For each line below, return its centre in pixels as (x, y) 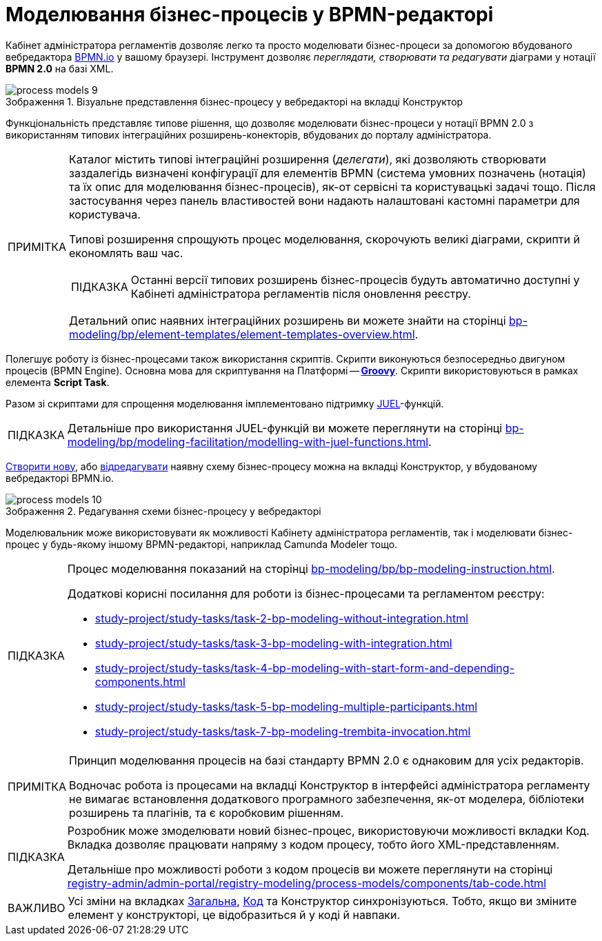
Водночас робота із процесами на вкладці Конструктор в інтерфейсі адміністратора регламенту (330, 785)
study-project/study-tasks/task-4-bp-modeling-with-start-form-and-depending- (304, 668)
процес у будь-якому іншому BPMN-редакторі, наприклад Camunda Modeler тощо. (202, 544)
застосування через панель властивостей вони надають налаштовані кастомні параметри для (324, 200)
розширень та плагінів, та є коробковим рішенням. (207, 812)
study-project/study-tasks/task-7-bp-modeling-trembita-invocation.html (283, 731)
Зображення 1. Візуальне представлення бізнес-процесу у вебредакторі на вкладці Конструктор (234, 101)
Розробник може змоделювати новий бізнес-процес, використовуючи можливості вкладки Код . (328, 830)
